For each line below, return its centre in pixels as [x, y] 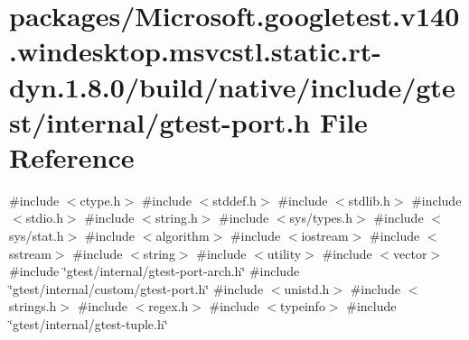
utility [284, 253]
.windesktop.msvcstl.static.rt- [195, 51]
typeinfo [303, 306]
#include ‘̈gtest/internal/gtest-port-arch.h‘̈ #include [155, 271]
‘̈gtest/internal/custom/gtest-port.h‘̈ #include [136, 288]
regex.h [169, 306]
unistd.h [307, 288]
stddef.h [234, 200]
